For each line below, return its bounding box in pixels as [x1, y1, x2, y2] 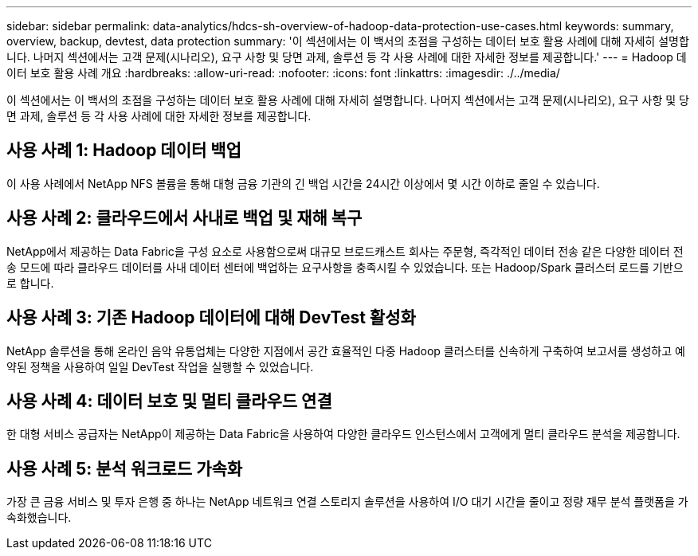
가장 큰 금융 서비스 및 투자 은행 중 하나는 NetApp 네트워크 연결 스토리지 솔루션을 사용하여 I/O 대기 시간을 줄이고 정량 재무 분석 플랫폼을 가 [6, 495, 688, 509]
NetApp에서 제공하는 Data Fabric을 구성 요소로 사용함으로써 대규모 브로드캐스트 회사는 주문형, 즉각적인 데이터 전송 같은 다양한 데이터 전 [6, 244, 684, 258]
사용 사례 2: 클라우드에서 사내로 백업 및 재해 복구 [6, 208, 363, 229]
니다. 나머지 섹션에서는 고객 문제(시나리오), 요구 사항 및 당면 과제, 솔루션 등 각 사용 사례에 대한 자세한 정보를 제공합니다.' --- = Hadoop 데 [6, 50, 687, 64]
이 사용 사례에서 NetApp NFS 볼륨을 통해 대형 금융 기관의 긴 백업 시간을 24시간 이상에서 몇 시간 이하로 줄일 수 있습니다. [6, 176, 600, 190]
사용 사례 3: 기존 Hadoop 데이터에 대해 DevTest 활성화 [6, 307, 416, 328]
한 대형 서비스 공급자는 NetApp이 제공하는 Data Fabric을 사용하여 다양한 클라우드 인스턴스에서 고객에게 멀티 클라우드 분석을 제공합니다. [6, 427, 680, 441]
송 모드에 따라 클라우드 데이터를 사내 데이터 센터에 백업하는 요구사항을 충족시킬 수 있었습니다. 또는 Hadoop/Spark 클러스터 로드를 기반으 [6, 260, 684, 274]
